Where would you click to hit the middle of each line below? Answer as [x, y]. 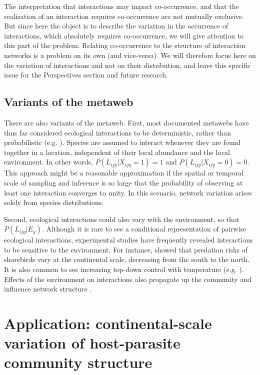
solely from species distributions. [54, 202]
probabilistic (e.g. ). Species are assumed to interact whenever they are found [122, 142]
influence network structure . [48, 289]
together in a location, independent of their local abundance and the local [117, 152]
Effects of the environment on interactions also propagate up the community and [128, 279]
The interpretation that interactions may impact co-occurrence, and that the [121, 6]
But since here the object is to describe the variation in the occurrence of [116, 26]
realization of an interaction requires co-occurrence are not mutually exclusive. [124, 16]
